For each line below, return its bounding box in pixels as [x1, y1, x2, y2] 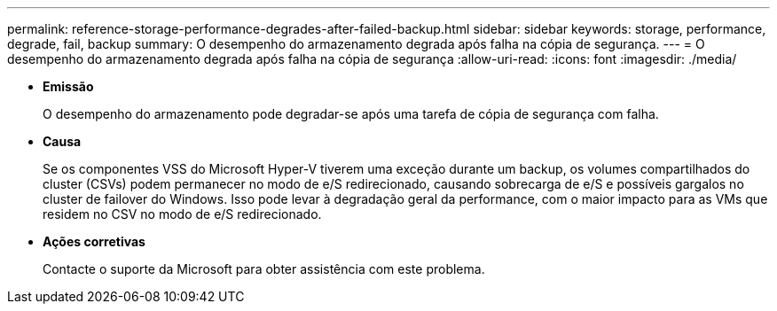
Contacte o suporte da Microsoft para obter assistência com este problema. [43, 261, 485, 276]
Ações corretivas [43, 234, 145, 249]
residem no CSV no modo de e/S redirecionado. [43, 206, 322, 222]
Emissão [43, 79, 94, 94]
